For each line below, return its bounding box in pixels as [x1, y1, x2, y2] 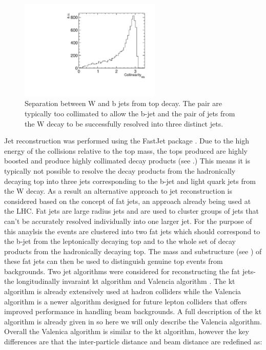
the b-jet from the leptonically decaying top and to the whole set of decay [4, 236, 236, 246]
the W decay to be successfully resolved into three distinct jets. [25, 118, 223, 129]
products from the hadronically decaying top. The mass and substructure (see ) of [4, 245, 262, 256]
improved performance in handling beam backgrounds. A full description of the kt [4, 306, 262, 317]
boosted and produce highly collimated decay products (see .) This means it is [4, 155, 251, 166]
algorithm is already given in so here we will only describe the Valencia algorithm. [4, 316, 262, 326]
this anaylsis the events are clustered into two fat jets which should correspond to [4, 225, 260, 236]
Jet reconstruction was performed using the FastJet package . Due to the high [4, 135, 250, 146]
